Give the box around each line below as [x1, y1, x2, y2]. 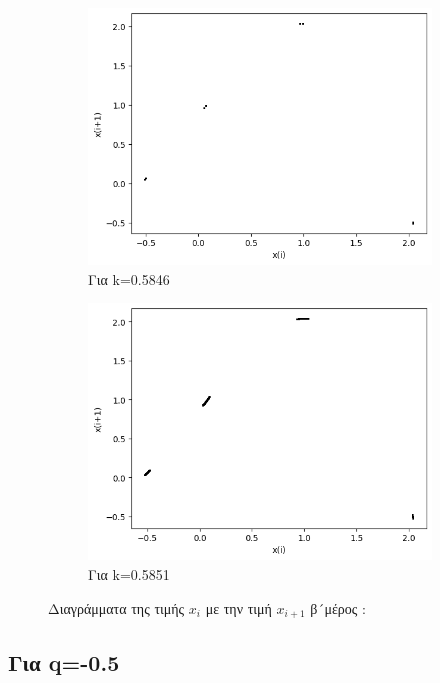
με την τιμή [205, 597, 272, 618]
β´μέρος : [310, 597, 366, 618]
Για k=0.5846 [88, 268, 170, 289]
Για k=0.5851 [88, 563, 170, 584]
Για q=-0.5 [8, 647, 120, 678]
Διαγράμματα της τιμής [48, 597, 185, 618]
